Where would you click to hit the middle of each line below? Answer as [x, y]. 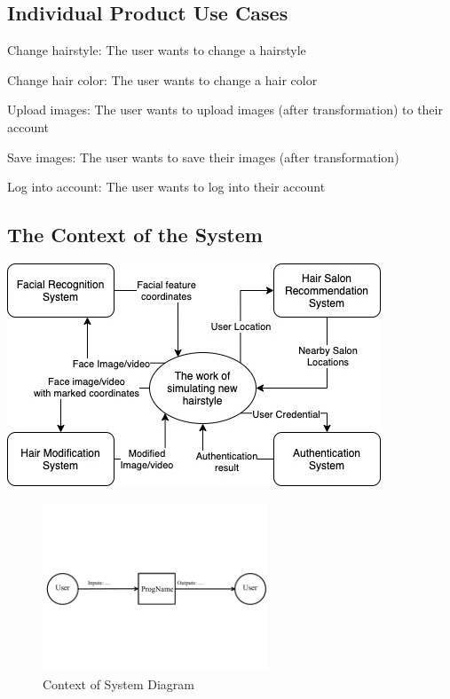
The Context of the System [135, 235]
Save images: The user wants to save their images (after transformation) [203, 157]
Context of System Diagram [119, 683]
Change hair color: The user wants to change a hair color [162, 79]
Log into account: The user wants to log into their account [166, 187]
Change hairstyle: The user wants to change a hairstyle [157, 50]
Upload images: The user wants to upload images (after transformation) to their [225, 110]
